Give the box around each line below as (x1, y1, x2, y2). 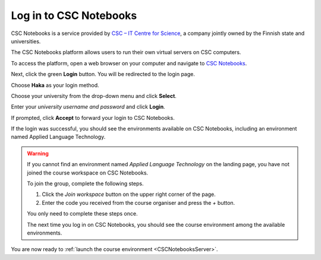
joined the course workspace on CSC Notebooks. (27, 169, 149, 176)
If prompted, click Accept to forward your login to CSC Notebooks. (11, 114, 175, 121)
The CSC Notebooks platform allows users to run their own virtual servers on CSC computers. (11, 49, 241, 56)
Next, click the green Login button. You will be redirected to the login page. (11, 71, 196, 78)
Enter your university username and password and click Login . (11, 103, 166, 110)
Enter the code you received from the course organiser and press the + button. (42, 199, 235, 206)
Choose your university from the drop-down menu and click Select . (11, 92, 177, 99)
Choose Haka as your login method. (11, 81, 99, 88)
